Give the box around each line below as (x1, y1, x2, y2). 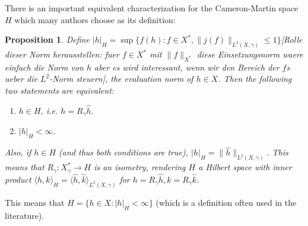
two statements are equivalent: (5, 84, 115, 97)
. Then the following (218, 72, 292, 85)
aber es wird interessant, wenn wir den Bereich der (94, 61, 280, 73)
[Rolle (281, 33, 303, 46)
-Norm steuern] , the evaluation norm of (49, 72, 193, 85)
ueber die (5, 72, 37, 85)
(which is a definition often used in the (155, 196, 297, 208)
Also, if (5, 146, 31, 158)
